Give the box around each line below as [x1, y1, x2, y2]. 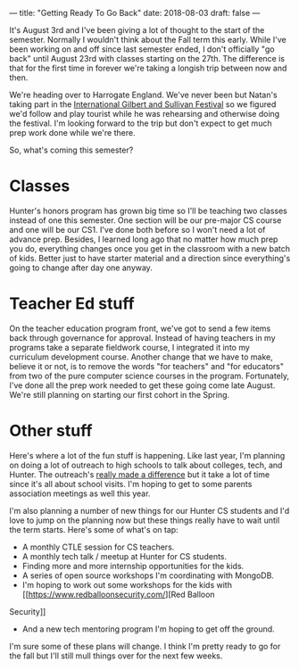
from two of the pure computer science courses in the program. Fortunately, [9, 370, 290, 381]
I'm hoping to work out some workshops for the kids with [21, 579, 232, 590]
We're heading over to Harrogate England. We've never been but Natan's [9, 89, 278, 100]
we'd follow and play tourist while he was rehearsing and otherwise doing [9, 109, 280, 119]
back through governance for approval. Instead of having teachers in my [9, 332, 276, 343]
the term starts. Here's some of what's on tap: [9, 524, 179, 534]
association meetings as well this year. [9, 488, 151, 499]
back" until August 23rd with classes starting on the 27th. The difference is [9, 54, 286, 63]
